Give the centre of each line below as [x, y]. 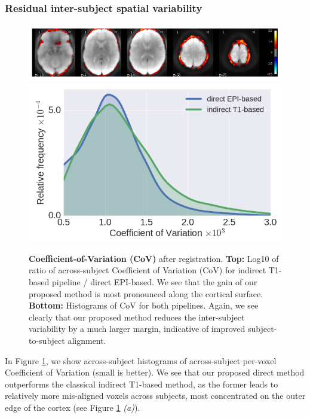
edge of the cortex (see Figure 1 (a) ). [73, 407]
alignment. [87, 340]
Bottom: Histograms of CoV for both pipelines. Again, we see [144, 305]
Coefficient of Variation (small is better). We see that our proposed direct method [155, 372]
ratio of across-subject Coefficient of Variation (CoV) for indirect [148, 270]
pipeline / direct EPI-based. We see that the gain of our [154, 282]
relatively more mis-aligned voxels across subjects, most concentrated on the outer [155, 396]
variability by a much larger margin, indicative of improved [137, 329]
